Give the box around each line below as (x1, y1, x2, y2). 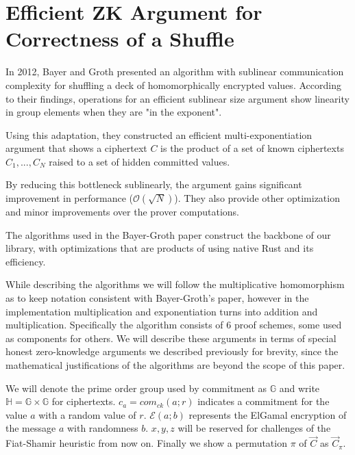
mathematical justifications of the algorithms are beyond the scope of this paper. (5, 358, 345, 372)
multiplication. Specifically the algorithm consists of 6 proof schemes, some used (5, 317, 342, 332)
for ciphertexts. (51, 394, 116, 408)
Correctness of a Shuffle (5, 25, 234, 53)
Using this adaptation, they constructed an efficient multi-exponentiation (5, 127, 313, 142)
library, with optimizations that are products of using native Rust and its (5, 241, 314, 255)
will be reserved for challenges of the (177, 421, 331, 435)
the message (5, 421, 56, 435)
